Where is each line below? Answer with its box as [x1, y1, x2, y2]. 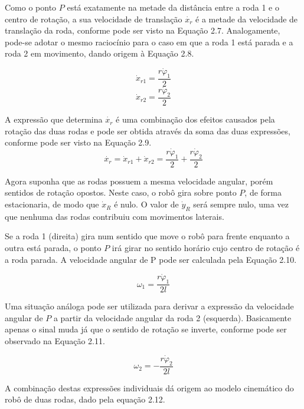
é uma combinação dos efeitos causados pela [116, 113, 275, 126]
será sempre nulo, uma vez [193, 198, 289, 210]
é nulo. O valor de [114, 198, 179, 210]
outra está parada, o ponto [5, 242, 102, 254]
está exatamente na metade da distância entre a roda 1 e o [67, 1, 279, 13]
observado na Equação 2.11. [5, 335, 105, 347]
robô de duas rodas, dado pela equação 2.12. [5, 393, 165, 405]
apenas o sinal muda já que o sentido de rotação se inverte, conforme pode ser [5, 323, 287, 335]
